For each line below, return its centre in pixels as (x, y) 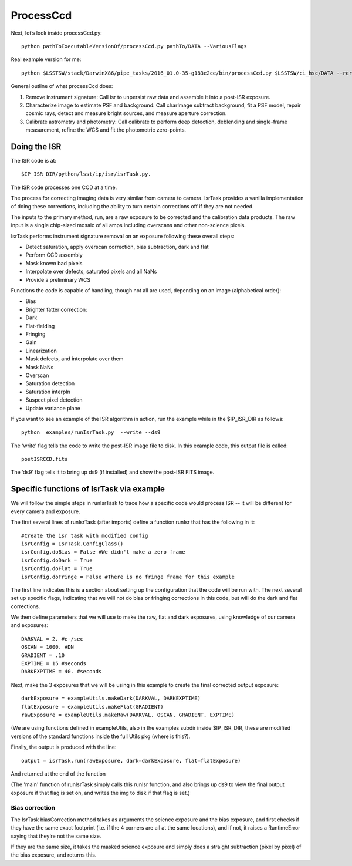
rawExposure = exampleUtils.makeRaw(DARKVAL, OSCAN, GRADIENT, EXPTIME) (128, 715)
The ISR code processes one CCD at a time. (64, 187)
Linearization (41, 351)
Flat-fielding (40, 326)
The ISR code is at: (34, 160)
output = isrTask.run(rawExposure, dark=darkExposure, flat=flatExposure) (131, 761)
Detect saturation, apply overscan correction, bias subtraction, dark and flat (117, 247)
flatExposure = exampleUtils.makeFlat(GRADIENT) (92, 707)
